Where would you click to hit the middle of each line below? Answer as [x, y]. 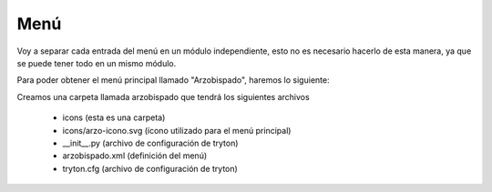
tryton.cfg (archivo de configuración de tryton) [150, 168]
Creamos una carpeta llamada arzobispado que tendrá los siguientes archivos [163, 96]
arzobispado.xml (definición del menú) [135, 156]
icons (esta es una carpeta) [114, 117]
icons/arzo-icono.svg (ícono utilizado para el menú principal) [177, 130]
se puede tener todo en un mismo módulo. [97, 63]
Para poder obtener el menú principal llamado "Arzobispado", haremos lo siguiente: [173, 80]
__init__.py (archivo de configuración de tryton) [150, 143]
